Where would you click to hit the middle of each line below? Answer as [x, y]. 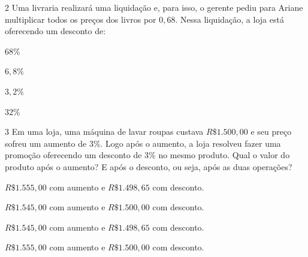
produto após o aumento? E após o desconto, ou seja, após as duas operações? [149, 166]
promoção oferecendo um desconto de [73, 155]
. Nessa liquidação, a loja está [230, 19]
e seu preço [271, 131]
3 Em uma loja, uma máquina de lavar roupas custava [104, 131]
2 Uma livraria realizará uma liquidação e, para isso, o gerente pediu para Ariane [154, 7]
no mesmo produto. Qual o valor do [224, 155]
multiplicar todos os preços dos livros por [81, 19]
